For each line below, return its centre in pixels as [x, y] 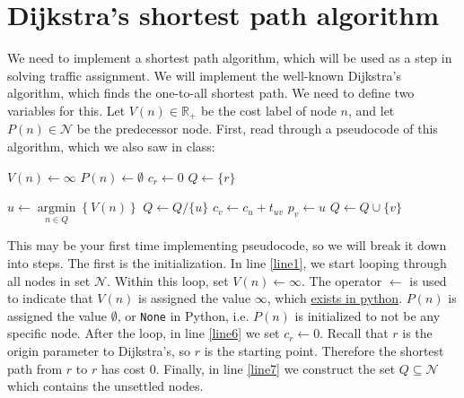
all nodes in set [49, 280]
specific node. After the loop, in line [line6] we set [144, 333]
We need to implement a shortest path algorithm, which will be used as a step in [230, 58]
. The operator [342, 280]
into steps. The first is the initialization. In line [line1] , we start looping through [227, 262]
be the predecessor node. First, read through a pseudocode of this [257, 129]
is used [428, 280]
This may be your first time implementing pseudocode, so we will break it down [227, 245]
